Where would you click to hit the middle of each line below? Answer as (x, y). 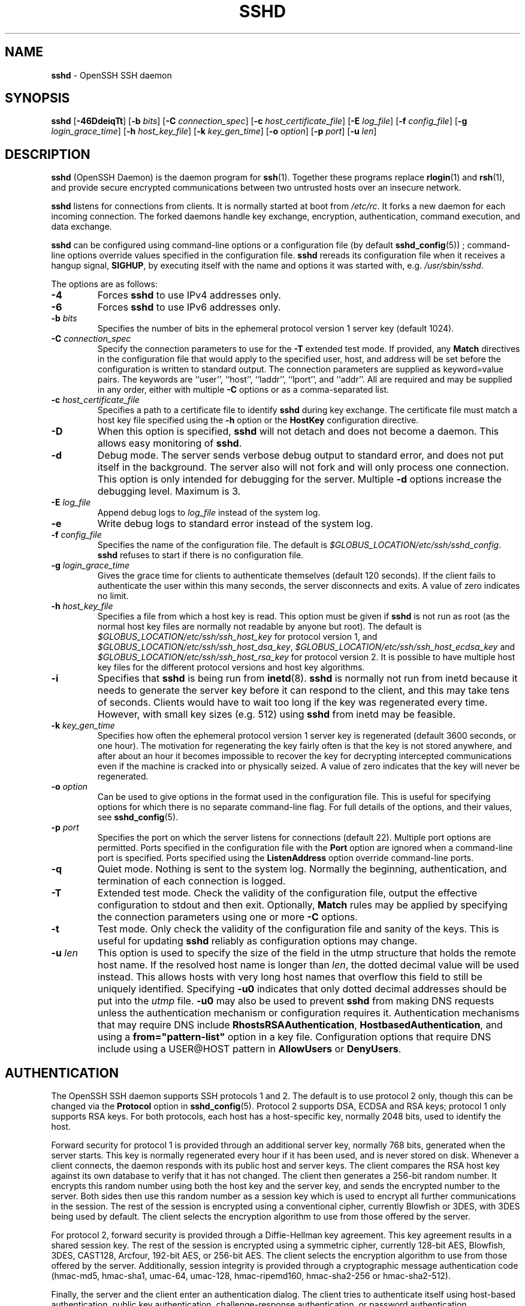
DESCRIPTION (48, 154)
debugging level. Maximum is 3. (169, 491)
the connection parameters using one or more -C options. (227, 917)
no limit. (113, 596)
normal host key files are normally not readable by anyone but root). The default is (260, 627)
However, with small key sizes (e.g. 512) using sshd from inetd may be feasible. (277, 714)
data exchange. (82, 227)
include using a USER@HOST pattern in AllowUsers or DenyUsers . (249, 1049)
